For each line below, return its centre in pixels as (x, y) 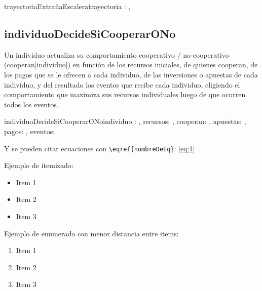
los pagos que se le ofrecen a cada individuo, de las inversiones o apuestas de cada (131, 74)
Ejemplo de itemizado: (39, 165)
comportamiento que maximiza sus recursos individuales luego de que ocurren (125, 94)
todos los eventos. (31, 104)
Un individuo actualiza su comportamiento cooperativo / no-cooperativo (117, 54)
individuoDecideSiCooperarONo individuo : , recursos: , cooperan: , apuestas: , (125, 121)
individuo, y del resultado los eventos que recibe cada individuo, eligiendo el (122, 84)
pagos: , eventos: (30, 131)
